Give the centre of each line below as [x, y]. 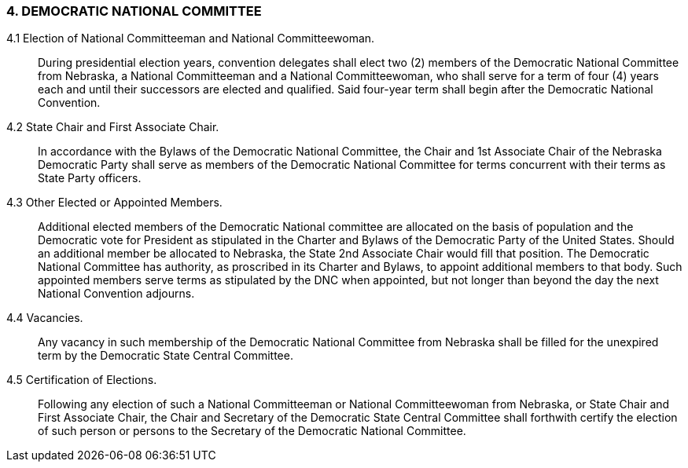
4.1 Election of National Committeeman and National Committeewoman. [191, 38]
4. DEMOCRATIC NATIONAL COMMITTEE [134, 11]
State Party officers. [90, 178]
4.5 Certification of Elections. [82, 380]
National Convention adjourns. [116, 294]
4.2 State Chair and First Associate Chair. [113, 127]
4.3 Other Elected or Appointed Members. [114, 203]
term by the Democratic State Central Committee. [166, 356]
